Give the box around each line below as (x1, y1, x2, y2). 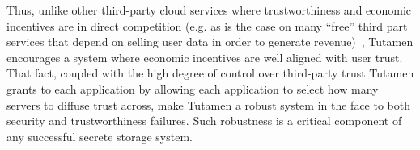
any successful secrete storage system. (6, 127, 193, 144)
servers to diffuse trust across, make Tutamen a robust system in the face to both (6, 96, 410, 113)
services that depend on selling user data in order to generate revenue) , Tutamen (6, 33, 414, 50)
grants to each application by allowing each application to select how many (6, 80, 379, 97)
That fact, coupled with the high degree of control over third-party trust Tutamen (6, 65, 414, 81)
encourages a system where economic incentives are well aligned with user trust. (6, 48, 403, 65)
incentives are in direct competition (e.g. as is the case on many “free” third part (6, 17, 408, 34)
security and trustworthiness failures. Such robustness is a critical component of (6, 112, 402, 129)
